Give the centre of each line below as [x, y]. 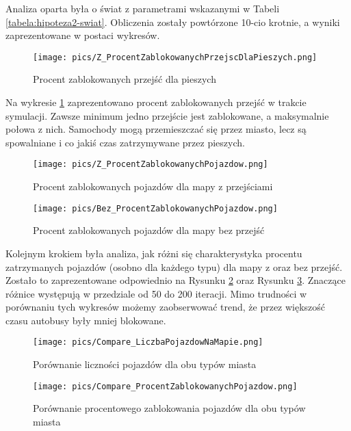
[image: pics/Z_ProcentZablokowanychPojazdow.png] [151, 165]
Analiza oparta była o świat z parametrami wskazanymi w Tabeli [143, 8]
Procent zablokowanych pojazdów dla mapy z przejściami [153, 186]
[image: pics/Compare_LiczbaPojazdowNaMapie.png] [148, 342]
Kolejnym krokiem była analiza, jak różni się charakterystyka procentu [154, 253]
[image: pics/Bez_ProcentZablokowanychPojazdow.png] [155, 208]
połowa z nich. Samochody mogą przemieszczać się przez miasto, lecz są [156, 129]
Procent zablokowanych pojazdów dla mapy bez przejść [149, 230]
